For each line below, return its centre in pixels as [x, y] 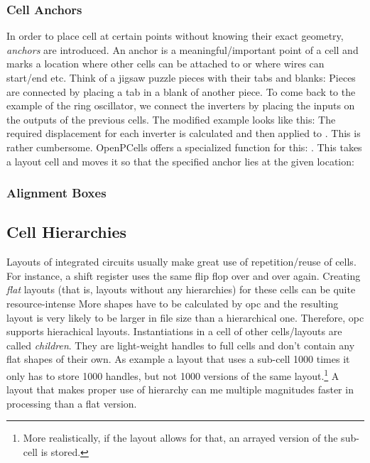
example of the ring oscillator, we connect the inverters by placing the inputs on [181, 105]
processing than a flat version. [72, 403]
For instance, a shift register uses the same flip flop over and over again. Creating [184, 275]
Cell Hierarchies [67, 232]
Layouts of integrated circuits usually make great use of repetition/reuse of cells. [181, 262]
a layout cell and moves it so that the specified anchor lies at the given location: [180, 161]
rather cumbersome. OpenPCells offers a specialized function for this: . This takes [184, 147]
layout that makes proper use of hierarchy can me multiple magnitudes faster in [180, 390]
